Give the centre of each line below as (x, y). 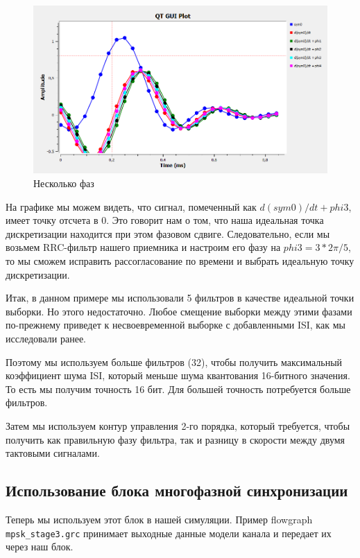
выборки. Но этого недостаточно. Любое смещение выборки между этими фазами (179, 311)
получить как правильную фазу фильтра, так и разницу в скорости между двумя (175, 439)
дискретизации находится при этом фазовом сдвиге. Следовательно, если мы (168, 233)
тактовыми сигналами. (53, 453)
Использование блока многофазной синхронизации (177, 490)
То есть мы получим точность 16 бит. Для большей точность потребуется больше (178, 389)
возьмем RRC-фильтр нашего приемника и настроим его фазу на (143, 247)
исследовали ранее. (46, 338)
